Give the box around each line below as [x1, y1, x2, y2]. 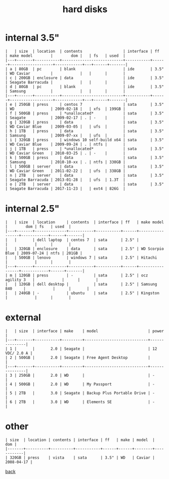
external [5, 312, 41, 324]
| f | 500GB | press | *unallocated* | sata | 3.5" [5, 110, 164, 116]
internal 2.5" [5, 203, 60, 215]
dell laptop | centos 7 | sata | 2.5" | [37, 237, 139, 243]
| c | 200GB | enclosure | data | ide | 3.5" [5, 75, 164, 81]
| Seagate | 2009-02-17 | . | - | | [5, 115, 125, 120]
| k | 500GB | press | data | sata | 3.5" [5, 155, 164, 160]
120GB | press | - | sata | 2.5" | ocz [18, 272, 148, 278]
